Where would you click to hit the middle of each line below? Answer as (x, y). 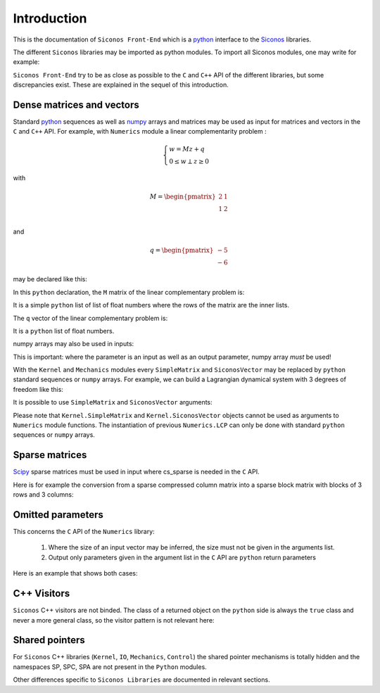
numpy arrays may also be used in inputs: (74, 344)
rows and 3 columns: (43, 495)
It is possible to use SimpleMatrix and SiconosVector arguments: (113, 402)
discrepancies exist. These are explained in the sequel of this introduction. (121, 85)
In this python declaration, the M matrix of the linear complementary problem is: (129, 292)
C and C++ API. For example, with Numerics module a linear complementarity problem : (140, 132)
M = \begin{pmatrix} (183, 196)
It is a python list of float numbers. (64, 331)
